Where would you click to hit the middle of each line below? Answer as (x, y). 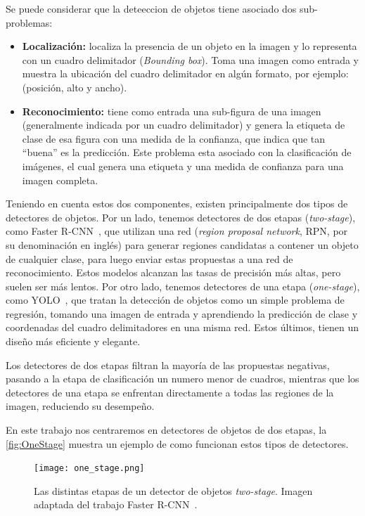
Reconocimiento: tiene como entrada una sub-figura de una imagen (172, 111)
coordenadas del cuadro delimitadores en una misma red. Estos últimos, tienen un (182, 327)
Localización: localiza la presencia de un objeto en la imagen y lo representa (190, 46)
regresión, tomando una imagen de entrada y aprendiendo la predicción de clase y (182, 313)
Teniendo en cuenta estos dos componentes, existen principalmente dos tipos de (177, 204)
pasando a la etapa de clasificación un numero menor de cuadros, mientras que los (182, 379)
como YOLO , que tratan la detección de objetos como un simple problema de (175, 300)
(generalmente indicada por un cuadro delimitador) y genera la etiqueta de (184, 125)
